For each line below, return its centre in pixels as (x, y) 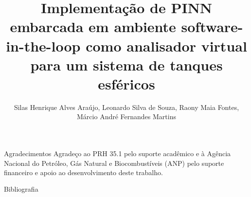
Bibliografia (21, 188)
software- (212, 27)
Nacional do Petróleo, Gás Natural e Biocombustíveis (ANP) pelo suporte (114, 163)
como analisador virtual (166, 45)
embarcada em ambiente (93, 27)
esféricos (126, 83)
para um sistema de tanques (126, 64)
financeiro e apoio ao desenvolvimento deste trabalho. (83, 172)
